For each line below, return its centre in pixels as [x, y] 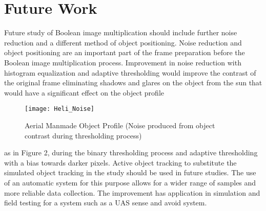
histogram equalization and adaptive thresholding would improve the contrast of [130, 72]
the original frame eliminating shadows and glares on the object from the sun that [133, 83]
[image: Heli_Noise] [60, 109]
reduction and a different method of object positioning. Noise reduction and [123, 42]
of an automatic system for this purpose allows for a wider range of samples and [130, 182]
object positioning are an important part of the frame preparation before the [125, 52]
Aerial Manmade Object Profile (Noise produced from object [120, 125]
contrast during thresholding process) [83, 135]
